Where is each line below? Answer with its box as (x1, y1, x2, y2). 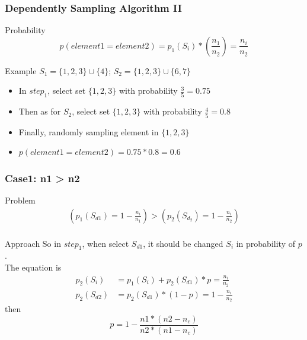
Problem (5, 193, 36, 206)
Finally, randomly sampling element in (18, 125, 159, 138)
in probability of (236, 237, 295, 249)
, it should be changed (143, 237, 223, 249)
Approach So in (5, 237, 61, 249)
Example (5, 64, 37, 77)
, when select (82, 237, 129, 249)
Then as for (18, 105, 61, 117)
